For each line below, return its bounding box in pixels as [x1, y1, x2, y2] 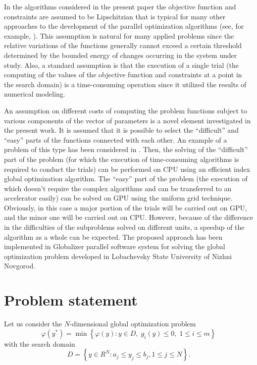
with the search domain [4, 338, 75, 349]
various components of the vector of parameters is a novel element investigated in [4, 115, 251, 125]
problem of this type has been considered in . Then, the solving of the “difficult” [4, 144, 248, 155]
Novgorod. [4, 261, 36, 271]
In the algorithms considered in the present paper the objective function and [4, 1, 236, 11]
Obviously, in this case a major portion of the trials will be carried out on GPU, [4, 202, 247, 212]
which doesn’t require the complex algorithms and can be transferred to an [4, 183, 232, 193]
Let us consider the [4, 318, 62, 329]
